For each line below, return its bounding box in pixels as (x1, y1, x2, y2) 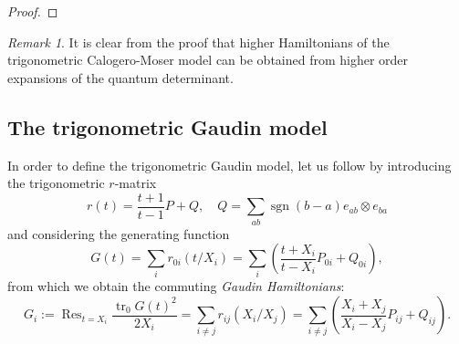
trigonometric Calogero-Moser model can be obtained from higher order (7, 50, 409, 69)
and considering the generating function (7, 224, 230, 243)
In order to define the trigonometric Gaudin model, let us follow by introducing (7, 155, 452, 174)
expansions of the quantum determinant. (7, 68, 234, 87)
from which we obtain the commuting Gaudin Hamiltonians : (7, 276, 345, 296)
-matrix (114, 173, 157, 193)
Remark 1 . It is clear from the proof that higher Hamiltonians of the (7, 32, 390, 51)
